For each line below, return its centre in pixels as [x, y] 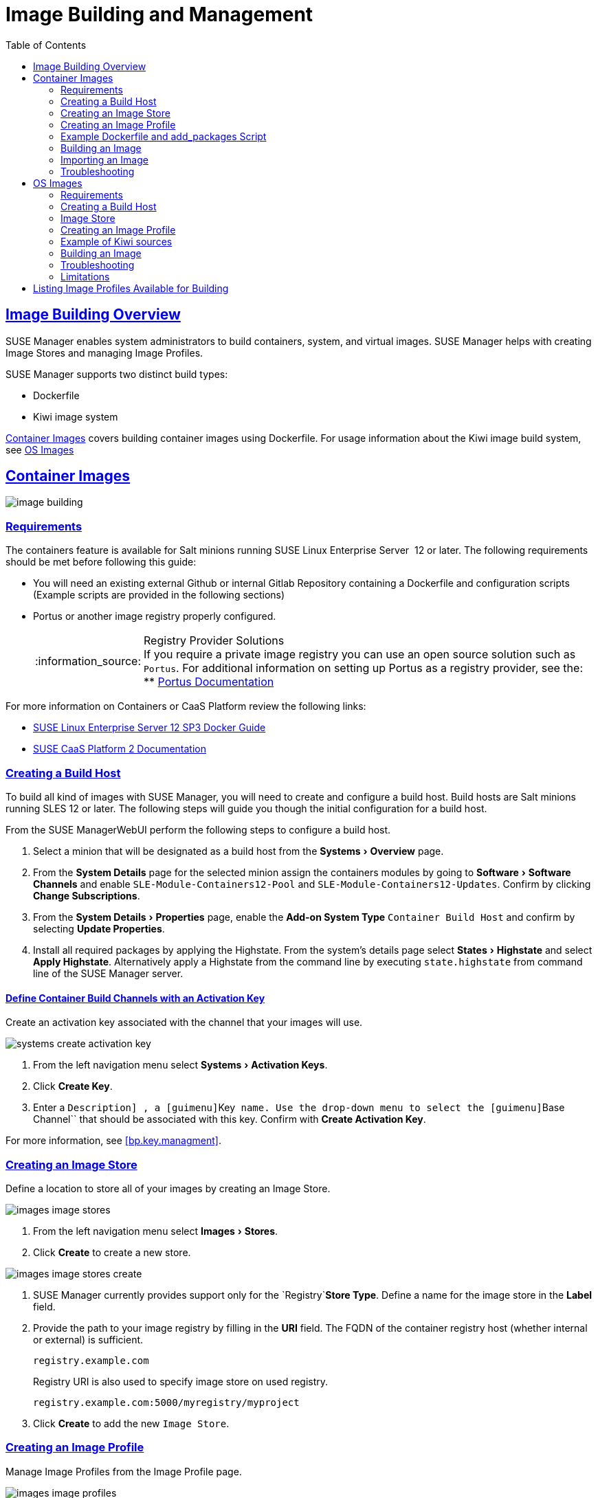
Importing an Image [104, 159]
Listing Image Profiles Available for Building [131, 288]
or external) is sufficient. [88, 1339]
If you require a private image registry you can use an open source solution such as [360, 655]
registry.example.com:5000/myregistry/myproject [166, 1402]
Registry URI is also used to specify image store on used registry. [181, 1381]
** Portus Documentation [209, 682]
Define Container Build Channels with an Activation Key [135, 998]
